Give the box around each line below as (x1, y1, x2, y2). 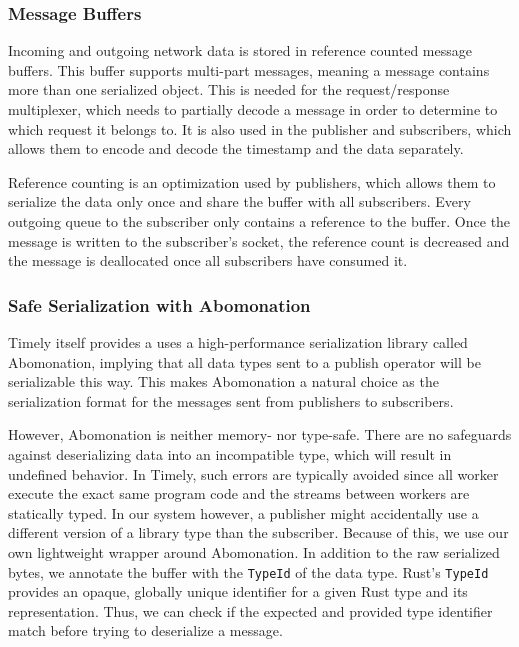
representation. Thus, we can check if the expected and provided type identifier (8, 600, 493, 621)
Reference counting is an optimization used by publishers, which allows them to (8, 171, 496, 192)
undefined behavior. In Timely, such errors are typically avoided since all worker (8, 463, 499, 484)
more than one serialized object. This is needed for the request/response (8, 79, 450, 100)
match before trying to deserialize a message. (8, 620, 283, 641)
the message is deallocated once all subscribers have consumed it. (8, 250, 408, 271)
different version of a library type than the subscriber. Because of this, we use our (8, 522, 509, 543)
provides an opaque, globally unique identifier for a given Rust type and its (8, 581, 468, 602)
